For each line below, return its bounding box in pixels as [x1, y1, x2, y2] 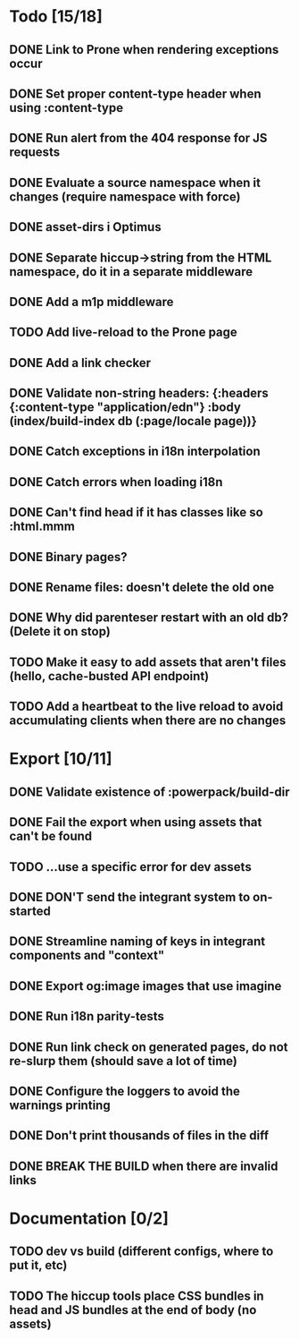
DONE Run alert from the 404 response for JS [9, 131, 268, 146]
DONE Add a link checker [9, 355, 152, 371]
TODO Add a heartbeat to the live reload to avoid [9, 699, 284, 714]
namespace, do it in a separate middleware [9, 264, 253, 279]
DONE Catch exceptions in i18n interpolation [9, 444, 261, 459]
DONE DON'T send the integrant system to [9, 889, 251, 905]
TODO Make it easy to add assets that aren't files [9, 654, 287, 669]
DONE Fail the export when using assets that [9, 814, 262, 830]
